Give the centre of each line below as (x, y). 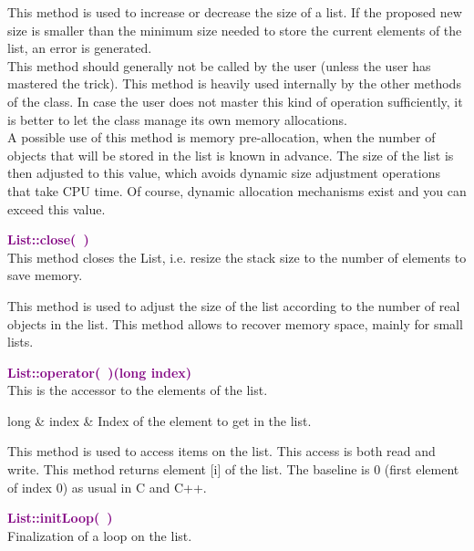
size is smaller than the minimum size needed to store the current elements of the (235, 30)
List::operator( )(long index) (100, 372)
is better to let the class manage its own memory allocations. (177, 119)
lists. (21, 342)
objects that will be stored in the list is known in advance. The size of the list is (231, 155)
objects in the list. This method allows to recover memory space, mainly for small (235, 323)
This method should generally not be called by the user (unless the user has (219, 65)
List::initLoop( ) (60, 518)
